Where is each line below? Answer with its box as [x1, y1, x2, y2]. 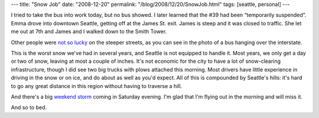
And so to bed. [11, 104, 47, 111]
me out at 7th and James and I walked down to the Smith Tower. [11, 28, 167, 35]
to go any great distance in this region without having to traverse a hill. [11, 82, 183, 89]
